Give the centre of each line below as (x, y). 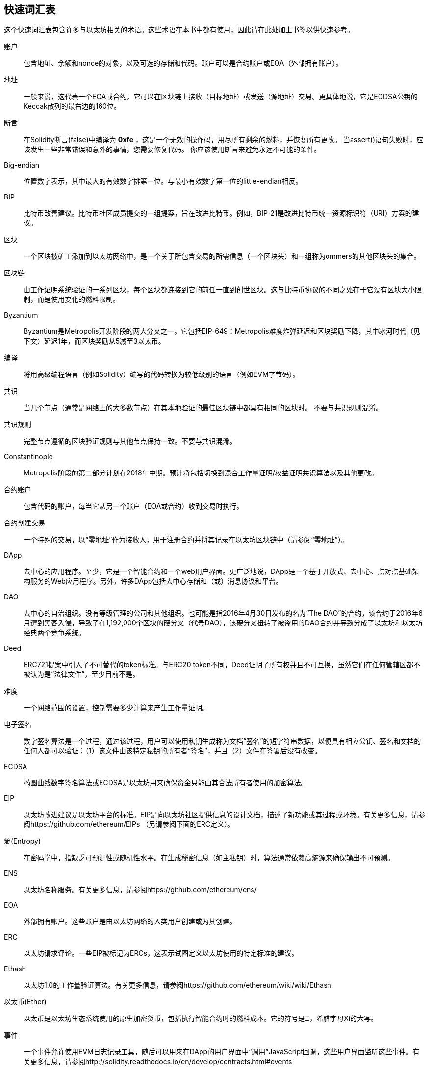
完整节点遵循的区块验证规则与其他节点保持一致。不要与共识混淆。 (130, 441)
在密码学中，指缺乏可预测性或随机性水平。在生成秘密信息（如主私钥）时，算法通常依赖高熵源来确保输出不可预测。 (209, 858)
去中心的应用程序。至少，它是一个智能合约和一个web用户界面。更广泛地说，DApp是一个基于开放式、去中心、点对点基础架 (221, 571)
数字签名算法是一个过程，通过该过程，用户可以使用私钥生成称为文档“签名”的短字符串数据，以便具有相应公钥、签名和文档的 (222, 741)
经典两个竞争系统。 (54, 633)
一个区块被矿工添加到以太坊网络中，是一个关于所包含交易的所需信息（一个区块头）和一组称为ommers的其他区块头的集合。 (222, 256)
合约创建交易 (25, 523)
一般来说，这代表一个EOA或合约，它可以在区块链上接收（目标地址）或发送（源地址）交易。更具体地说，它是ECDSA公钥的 (221, 97)
